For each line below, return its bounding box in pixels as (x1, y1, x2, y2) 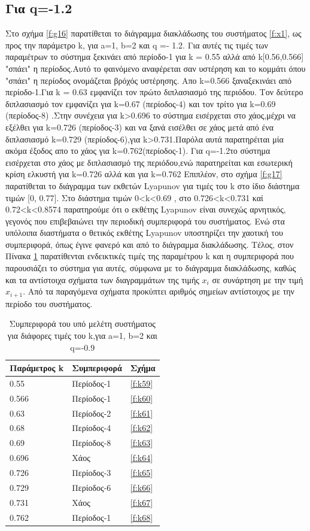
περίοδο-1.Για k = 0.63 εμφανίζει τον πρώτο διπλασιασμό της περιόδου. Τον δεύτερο (5, 86, 303, 98)
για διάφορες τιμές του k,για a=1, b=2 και (7, 329, 157, 341)
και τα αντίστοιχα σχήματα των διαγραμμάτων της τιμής (5, 273, 199, 286)
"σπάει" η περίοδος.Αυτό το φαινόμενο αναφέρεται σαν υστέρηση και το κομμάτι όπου (5, 62, 306, 74)
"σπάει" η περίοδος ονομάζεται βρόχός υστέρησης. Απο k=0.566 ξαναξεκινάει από (5, 74, 292, 86)
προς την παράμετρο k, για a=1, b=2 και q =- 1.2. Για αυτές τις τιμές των (5, 38, 268, 51)
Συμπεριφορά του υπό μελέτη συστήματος (9, 317, 156, 330)
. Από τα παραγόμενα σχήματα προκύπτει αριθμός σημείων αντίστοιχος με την (23, 285, 294, 298)
